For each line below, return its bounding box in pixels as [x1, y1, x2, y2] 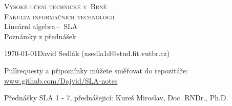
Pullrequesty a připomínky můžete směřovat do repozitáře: [4, 65, 188, 75]
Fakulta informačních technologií [4, 11, 115, 21]
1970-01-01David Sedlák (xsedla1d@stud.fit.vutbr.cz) [4, 48, 170, 59]
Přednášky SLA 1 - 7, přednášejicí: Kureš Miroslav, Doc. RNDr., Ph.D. [4, 92, 228, 103]
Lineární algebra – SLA [4, 21, 78, 32]
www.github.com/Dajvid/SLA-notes [4, 75, 118, 86]
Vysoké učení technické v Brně [4, 1, 107, 11]
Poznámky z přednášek [4, 31, 76, 41]
